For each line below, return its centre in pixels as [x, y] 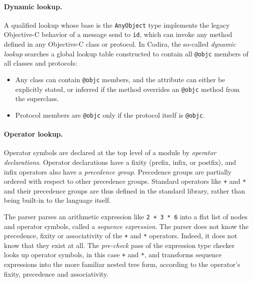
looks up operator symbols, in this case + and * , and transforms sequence [113, 255]
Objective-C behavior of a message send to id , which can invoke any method [118, 34]
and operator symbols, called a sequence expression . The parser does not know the [126, 226]
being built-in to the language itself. [58, 200]
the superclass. [37, 98]
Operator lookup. [34, 134]
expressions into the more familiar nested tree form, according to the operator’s [122, 264]
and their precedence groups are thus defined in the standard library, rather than [125, 190]
